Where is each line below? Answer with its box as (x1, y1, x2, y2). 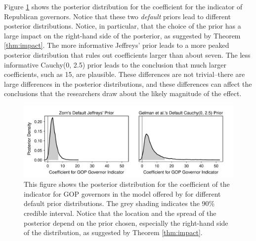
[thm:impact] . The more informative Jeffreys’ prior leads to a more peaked (4, 40, 229, 50)
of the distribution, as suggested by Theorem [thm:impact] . (24, 227, 203, 238)
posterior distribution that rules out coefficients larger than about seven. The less (4, 49, 251, 60)
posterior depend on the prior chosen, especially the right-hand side (24, 217, 228, 228)
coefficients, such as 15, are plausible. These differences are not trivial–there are (4, 69, 245, 79)
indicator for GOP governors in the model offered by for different (24, 188, 221, 199)
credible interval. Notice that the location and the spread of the (24, 208, 216, 218)
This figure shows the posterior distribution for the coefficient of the (24, 179, 230, 189)
